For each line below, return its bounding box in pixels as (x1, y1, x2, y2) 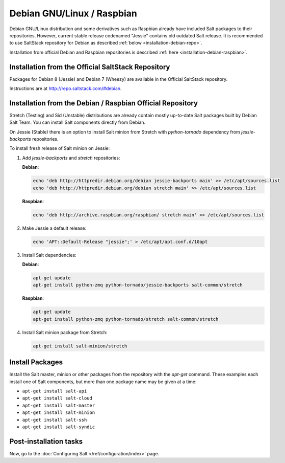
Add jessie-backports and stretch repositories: (22, 155, 120, 161)
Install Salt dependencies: (22, 252, 76, 258)
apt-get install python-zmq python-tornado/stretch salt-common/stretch (33, 316, 219, 322)
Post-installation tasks (9, 437, 83, 446)
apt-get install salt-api (22, 388, 87, 394)
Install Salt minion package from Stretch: (22, 329, 108, 335)
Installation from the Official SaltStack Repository (9, 62, 170, 71)
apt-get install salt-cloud (22, 395, 93, 401)
